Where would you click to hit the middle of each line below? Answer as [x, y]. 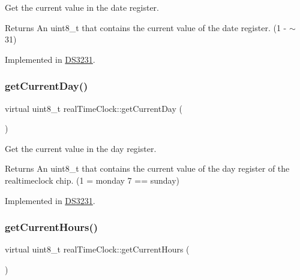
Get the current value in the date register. [82, 7]
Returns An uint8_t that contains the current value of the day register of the [147, 168]
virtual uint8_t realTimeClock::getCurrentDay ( [94, 108]
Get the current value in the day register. [81, 148]
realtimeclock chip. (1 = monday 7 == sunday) [92, 180]
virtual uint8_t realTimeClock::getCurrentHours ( [97, 249]
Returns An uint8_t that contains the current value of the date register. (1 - [146, 27]
